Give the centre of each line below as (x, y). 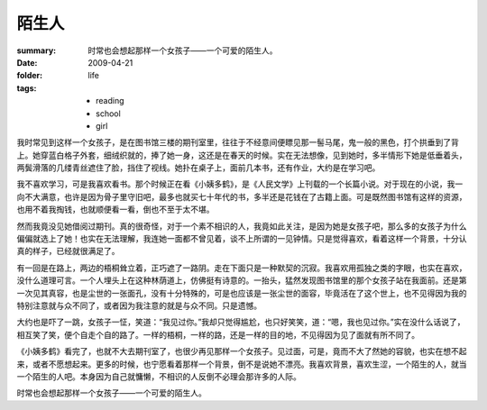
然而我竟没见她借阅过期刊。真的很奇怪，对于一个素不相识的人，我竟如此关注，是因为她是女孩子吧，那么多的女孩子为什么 (242, 226)
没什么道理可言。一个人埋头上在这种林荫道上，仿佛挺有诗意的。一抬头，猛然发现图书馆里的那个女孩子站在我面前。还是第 (242, 280)
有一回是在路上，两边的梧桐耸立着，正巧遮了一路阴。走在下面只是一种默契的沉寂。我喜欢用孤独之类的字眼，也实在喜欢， (242, 268)
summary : (37, 50)
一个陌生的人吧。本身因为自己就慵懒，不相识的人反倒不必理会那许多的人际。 (159, 376)
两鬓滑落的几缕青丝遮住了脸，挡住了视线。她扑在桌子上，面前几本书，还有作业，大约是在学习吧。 (198, 168)
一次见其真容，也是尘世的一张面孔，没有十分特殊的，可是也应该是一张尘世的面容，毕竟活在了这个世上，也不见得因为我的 (242, 293)
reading (110, 101)
